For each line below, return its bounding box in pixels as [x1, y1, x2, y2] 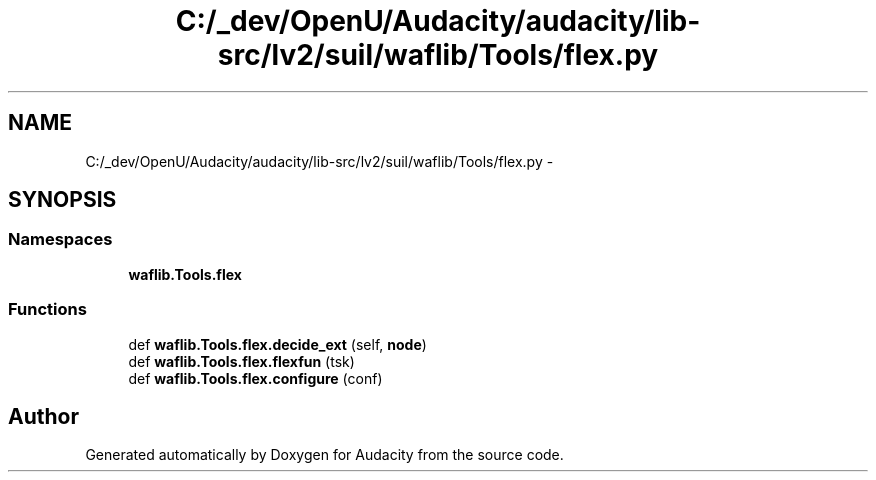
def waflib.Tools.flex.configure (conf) [128, 369, 383, 387]
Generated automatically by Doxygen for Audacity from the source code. [85, 446, 564, 464]
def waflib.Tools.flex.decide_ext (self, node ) [128, 335, 427, 353]
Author [8, 403, 79, 429]
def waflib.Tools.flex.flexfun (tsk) [128, 352, 355, 370]
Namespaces [8, 229, 113, 250]
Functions [8, 299, 87, 320]
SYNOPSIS [8, 187, 117, 213]
